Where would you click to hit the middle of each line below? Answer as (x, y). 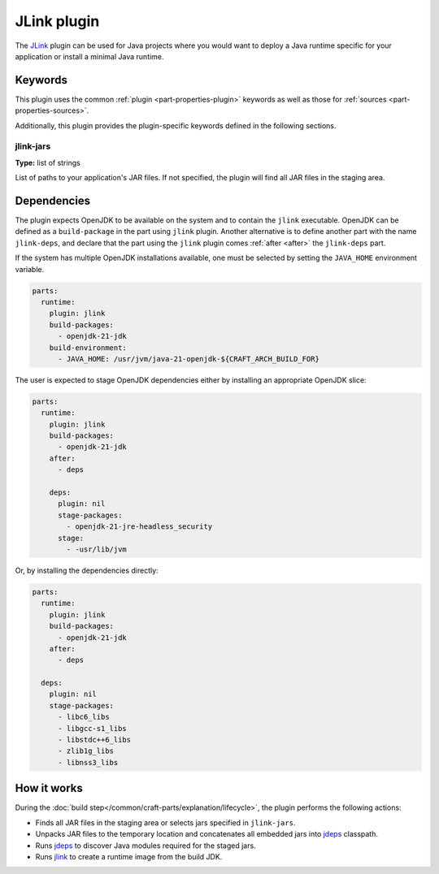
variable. (30, 269)
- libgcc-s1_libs (93, 728)
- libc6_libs (84, 717)
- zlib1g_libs (86, 751)
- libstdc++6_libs (95, 740)
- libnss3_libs (88, 762)
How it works (49, 788)
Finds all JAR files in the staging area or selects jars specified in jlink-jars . (165, 822)
